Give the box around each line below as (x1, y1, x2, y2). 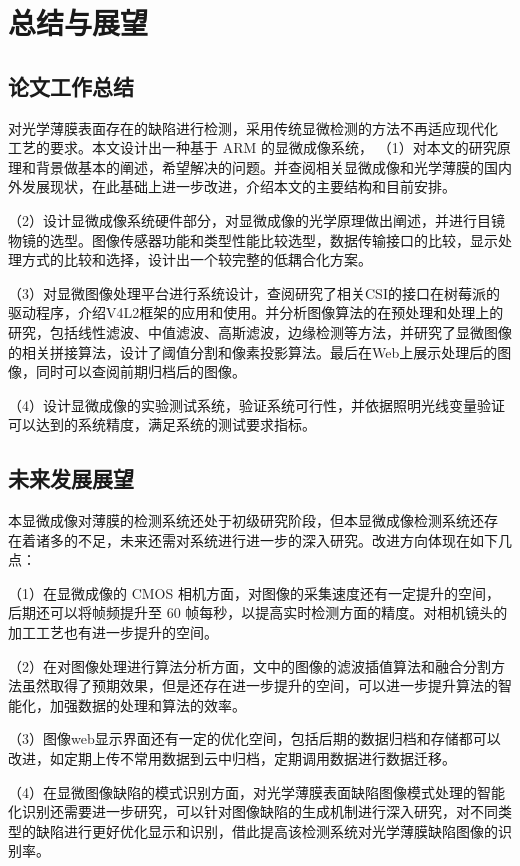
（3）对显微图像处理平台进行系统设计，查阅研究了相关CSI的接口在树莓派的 (8, 282, 500, 303)
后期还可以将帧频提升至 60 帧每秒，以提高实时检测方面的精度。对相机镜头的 (8, 602, 508, 623)
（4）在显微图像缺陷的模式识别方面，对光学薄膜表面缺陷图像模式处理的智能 (8, 781, 505, 802)
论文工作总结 (8, 70, 134, 101)
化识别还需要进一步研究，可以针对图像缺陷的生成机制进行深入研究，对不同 (8, 801, 498, 822)
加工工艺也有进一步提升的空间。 (8, 622, 218, 643)
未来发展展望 (8, 463, 134, 494)
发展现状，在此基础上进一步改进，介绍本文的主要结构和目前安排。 (21, 176, 456, 197)
